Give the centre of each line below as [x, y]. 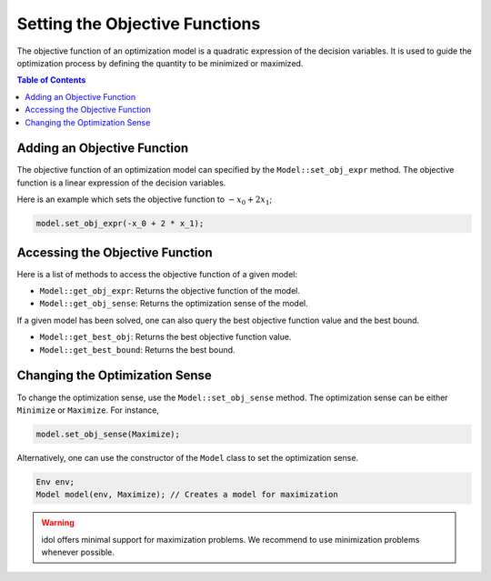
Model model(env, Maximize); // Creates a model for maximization [187, 495]
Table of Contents [51, 80]
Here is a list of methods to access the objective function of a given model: [157, 274]
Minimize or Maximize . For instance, [88, 410]
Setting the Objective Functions [139, 24]
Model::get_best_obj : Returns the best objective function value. [165, 337]
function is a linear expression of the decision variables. [121, 183]
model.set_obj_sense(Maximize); [108, 434]
